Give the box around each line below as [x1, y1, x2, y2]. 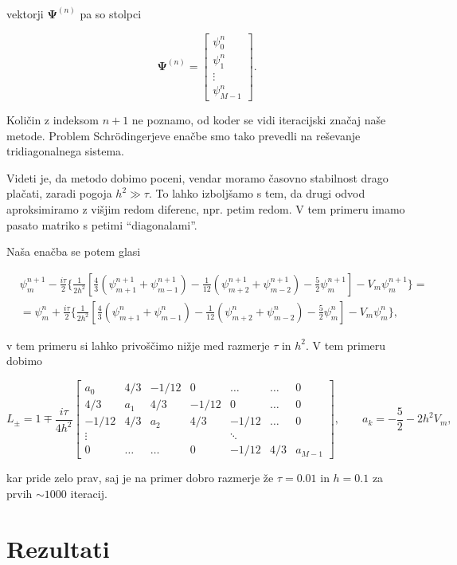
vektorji [6, 6, 44, 22]
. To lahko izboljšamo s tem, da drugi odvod [148, 185, 365, 202]
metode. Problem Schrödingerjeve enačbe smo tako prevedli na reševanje [6, 127, 361, 143]
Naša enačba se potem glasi [6, 243, 141, 260]
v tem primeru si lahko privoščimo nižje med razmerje [6, 336, 270, 353]
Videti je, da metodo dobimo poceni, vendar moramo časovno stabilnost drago [6, 169, 389, 186]
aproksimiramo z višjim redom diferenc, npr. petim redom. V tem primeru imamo [6, 201, 405, 218]
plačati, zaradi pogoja [6, 185, 112, 202]
